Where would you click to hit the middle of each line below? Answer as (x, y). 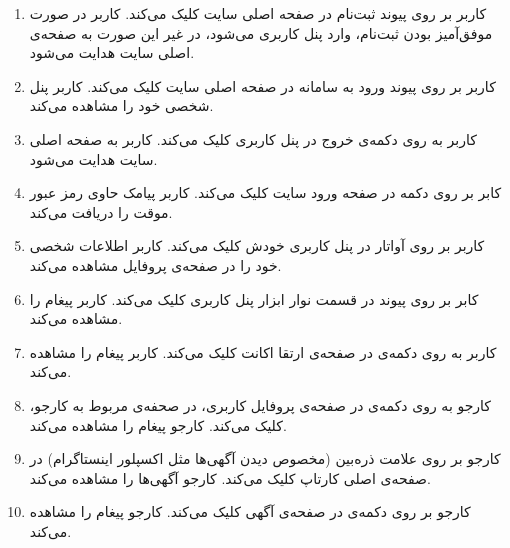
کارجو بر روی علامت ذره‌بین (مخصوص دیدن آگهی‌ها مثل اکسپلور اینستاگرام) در (265, 458)
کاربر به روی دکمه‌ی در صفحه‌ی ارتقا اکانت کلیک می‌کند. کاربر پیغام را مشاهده (263, 351)
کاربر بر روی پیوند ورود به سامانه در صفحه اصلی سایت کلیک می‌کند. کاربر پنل (262, 85)
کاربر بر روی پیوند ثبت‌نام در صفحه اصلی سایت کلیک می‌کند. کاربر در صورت (258, 13)
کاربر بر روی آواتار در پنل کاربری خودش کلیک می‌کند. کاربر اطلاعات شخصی (257, 245)
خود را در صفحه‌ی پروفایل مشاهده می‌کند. (155, 264)
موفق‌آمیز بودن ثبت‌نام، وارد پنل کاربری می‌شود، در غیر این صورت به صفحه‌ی (261, 32)
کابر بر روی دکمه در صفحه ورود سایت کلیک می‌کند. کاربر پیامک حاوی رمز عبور (265, 192)
